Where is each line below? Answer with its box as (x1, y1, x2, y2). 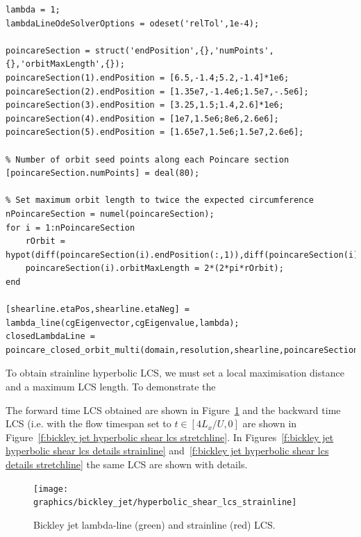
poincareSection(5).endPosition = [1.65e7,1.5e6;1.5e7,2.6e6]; (6, 127, 304, 138)
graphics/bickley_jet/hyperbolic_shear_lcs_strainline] (33, 497, 297, 508)
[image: (33, 484, 69, 494)
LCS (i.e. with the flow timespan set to (6, 416, 171, 431)
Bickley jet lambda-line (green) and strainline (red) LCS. (33, 517, 276, 531)
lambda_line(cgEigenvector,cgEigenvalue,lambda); (6, 317, 240, 328)
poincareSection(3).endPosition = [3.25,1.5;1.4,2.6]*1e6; (6, 100, 284, 110)
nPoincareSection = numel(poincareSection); (6, 208, 215, 219)
